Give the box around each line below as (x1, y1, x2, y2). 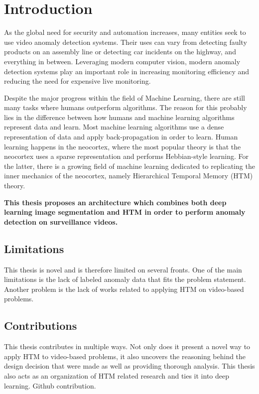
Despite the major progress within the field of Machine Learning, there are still (4, 92, 245, 103)
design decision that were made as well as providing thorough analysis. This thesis (4, 361, 255, 371)
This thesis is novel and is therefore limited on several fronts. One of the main (4, 264, 242, 274)
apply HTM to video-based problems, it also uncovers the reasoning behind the (4, 351, 246, 361)
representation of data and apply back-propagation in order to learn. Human (4, 131, 238, 142)
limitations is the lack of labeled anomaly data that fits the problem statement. (4, 274, 246, 284)
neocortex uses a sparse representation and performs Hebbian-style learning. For (4, 151, 249, 161)
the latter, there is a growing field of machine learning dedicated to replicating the (4, 160, 255, 171)
